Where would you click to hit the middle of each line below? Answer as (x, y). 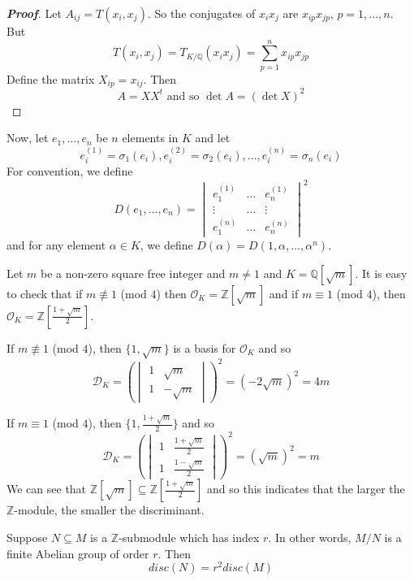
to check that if (45, 293)
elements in (150, 138)
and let (213, 138)
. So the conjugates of (201, 13)
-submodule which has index (189, 538)
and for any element (56, 244)
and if (284, 293)
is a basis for (205, 347)
